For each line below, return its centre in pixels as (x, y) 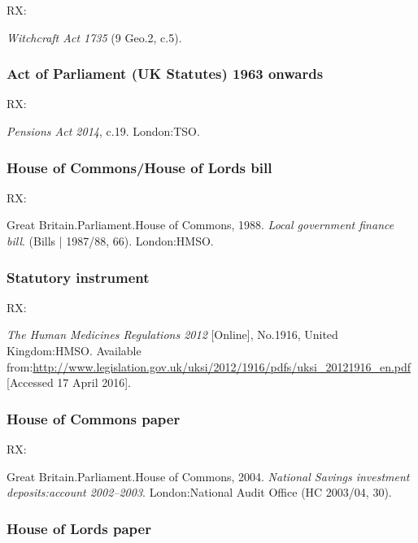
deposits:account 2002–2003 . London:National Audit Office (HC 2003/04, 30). (199, 492)
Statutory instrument (78, 277)
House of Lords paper (79, 528)
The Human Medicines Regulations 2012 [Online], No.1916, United (172, 334)
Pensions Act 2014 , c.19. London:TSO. (103, 131)
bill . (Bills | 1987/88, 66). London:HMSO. (110, 241)
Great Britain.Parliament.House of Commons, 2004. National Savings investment (208, 476)
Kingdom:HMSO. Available (74, 350)
